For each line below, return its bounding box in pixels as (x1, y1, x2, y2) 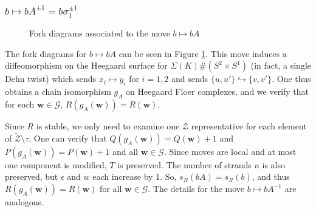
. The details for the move (148, 182, 245, 195)
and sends (171, 72, 208, 85)
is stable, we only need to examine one (36, 120, 180, 132)
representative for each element (191, 120, 307, 132)
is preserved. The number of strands (117, 158, 252, 171)
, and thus (252, 170, 290, 183)
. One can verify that (29, 131, 107, 144)
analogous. (5, 196, 44, 208)
